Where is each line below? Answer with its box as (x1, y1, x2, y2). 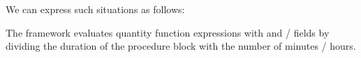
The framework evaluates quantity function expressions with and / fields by (6, 25, 330, 39)
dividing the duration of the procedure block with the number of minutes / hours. (6, 39, 356, 53)
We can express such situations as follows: (6, 2, 185, 16)
